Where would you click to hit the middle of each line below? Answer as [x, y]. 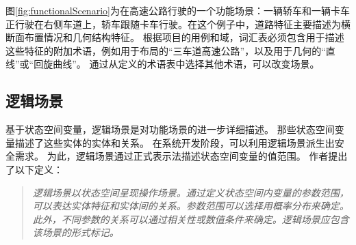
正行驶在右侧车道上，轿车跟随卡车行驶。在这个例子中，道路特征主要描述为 [173, 24]
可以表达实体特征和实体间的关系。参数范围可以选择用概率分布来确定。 [191, 206]
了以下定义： [34, 169]
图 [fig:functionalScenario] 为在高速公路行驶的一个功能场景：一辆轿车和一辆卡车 [178, 10]
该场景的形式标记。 [76, 232]
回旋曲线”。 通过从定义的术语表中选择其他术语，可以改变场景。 [177, 64]
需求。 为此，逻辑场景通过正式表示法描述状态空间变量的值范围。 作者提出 [181, 156]
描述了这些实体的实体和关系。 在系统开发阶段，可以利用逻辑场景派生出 [175, 142]
